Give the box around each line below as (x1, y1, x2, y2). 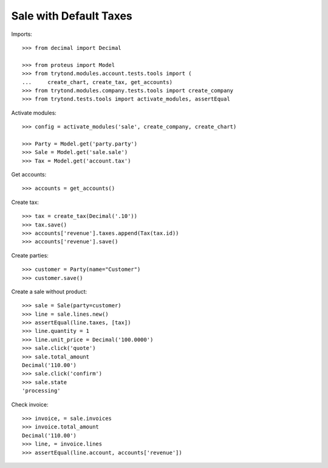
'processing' (22, 387, 61, 394)
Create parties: (11, 251, 49, 259)
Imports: (11, 30, 33, 38)
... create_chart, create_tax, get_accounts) (22, 79, 173, 85)
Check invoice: (11, 400, 49, 408)
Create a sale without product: (11, 288, 87, 295)
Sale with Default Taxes (11, 9, 133, 23)
